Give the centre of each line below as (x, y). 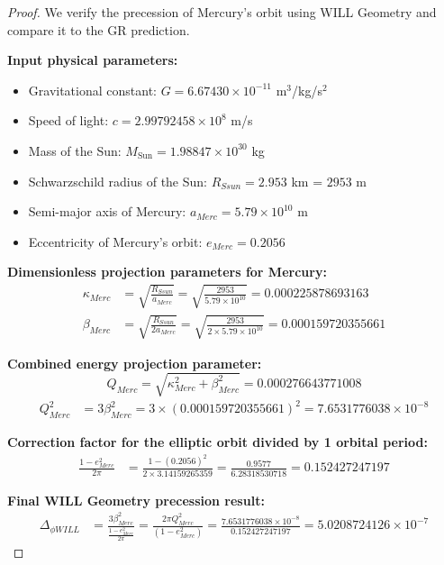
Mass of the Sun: (75, 150)
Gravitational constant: (92, 90)
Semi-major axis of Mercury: (107, 211)
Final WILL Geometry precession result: (136, 500)
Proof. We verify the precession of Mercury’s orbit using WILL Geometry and (222, 12)
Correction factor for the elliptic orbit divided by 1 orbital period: (217, 441)
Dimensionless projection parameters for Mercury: (167, 272)
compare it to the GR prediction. (99, 29)
